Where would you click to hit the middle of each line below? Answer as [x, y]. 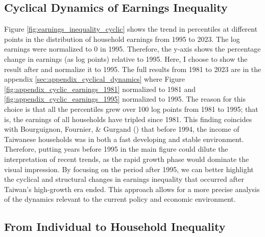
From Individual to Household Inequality [115, 227]
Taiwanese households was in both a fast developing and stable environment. [124, 139]
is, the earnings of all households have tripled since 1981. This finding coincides [128, 119]
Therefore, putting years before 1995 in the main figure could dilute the [116, 149]
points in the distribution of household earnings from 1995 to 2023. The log [122, 39]
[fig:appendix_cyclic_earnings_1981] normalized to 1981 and [100, 89]
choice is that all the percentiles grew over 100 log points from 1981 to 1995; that [131, 109]
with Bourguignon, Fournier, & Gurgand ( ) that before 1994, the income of [122, 129]
